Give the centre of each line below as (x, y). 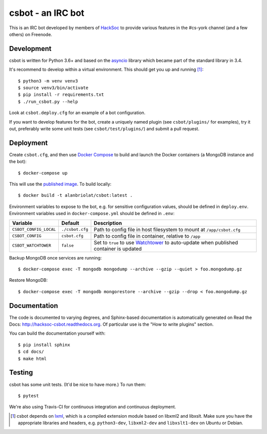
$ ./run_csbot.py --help (48, 102)
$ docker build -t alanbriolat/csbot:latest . (75, 195)
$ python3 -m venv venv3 (48, 81)
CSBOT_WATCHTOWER (32, 245)
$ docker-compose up (43, 173)
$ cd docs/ (31, 352)
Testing (21, 372)
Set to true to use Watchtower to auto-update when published (166, 242)
